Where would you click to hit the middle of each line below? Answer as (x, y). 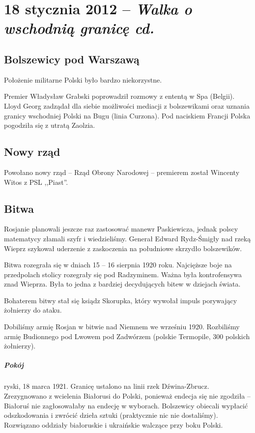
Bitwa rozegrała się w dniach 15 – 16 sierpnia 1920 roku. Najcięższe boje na (118, 265)
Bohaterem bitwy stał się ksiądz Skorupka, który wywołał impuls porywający (121, 300)
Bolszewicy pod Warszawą (72, 59)
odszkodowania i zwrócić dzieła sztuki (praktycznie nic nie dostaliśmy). (111, 415)
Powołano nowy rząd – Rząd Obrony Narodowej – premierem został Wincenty (122, 172)
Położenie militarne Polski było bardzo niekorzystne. (83, 79)
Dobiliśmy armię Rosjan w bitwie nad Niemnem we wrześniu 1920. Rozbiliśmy (122, 327)
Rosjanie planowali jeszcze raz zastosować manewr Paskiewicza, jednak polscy (121, 229)
